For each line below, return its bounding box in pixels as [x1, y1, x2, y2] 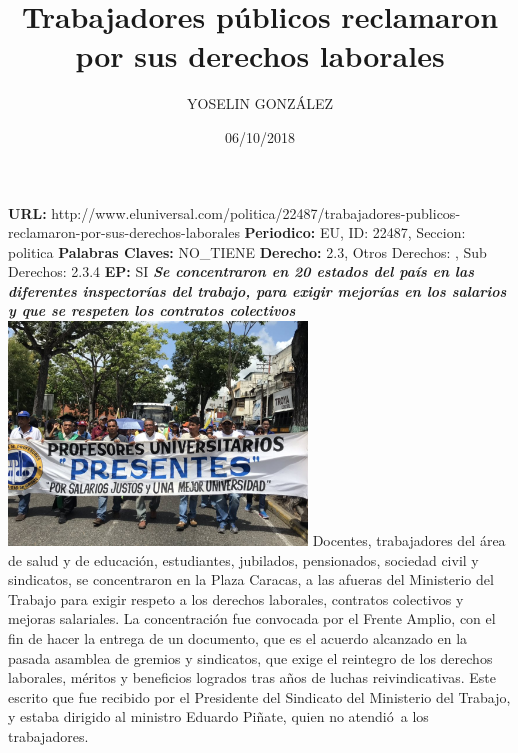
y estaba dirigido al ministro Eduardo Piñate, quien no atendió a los [8, 706, 429, 727]
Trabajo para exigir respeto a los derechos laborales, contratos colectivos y [8, 588, 464, 609]
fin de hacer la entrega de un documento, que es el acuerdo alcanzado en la [8, 628, 468, 649]
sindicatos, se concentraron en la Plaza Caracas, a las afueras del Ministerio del [8, 569, 494, 590]
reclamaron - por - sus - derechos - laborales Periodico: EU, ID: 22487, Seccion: [8, 222, 466, 243]
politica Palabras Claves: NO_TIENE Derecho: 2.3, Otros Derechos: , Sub [8, 241, 487, 262]
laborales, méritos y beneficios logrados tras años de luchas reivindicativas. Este [8, 667, 496, 688]
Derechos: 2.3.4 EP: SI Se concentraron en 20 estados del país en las [8, 261, 475, 282]
